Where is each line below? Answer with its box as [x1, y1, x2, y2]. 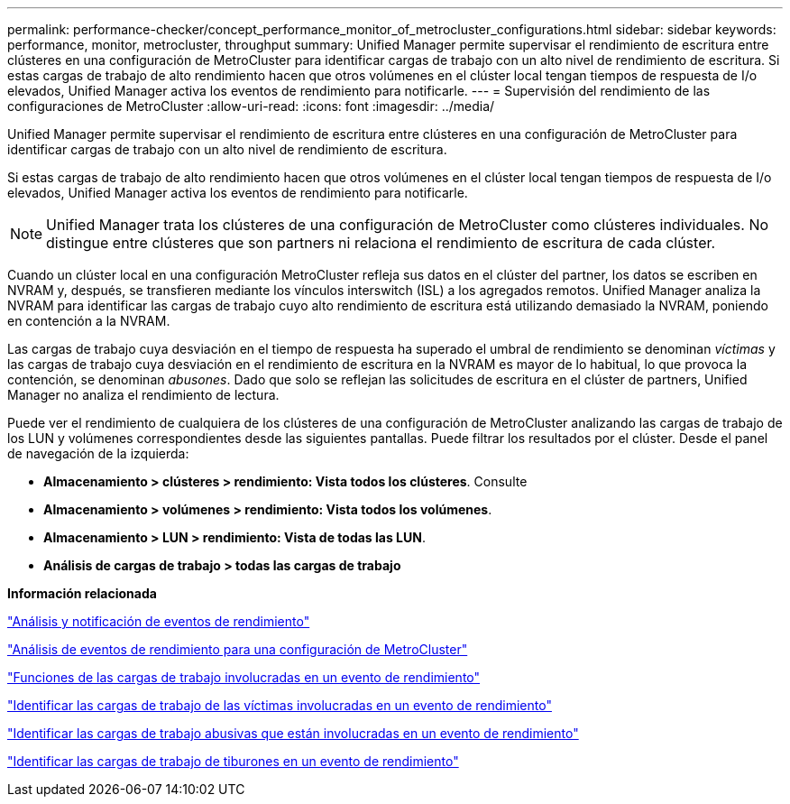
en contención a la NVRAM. [7, 313, 170, 328]
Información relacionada [7, 586, 157, 601]
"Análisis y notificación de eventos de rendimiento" [7, 614, 310, 629]
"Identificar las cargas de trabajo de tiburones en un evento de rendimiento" [7, 753, 459, 769]
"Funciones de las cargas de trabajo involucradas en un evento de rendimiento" [7, 670, 481, 685]
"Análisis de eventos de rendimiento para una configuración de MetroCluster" [7, 642, 468, 657]
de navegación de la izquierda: [7, 446, 189, 461]
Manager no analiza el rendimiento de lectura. [7, 387, 280, 402]
